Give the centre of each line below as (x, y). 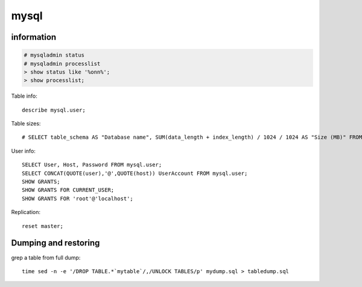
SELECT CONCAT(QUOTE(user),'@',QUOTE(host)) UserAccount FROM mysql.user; (135, 173)
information (34, 37)
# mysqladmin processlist (62, 64)
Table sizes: (26, 124)
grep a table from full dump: (46, 257)
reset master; (43, 226)
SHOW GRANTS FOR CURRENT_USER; (68, 190)
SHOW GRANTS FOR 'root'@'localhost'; (78, 198)
